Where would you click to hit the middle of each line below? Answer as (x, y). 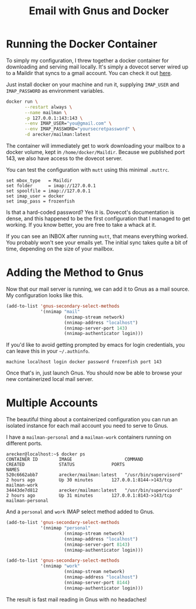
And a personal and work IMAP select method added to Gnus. (80, 512)
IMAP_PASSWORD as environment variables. (55, 90)
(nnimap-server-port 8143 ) (97, 545)
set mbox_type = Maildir (39, 181)
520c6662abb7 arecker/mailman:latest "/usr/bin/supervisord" (94, 475)
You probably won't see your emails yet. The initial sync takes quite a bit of (97, 243)
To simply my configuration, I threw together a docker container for (87, 60)
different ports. (24, 444)
